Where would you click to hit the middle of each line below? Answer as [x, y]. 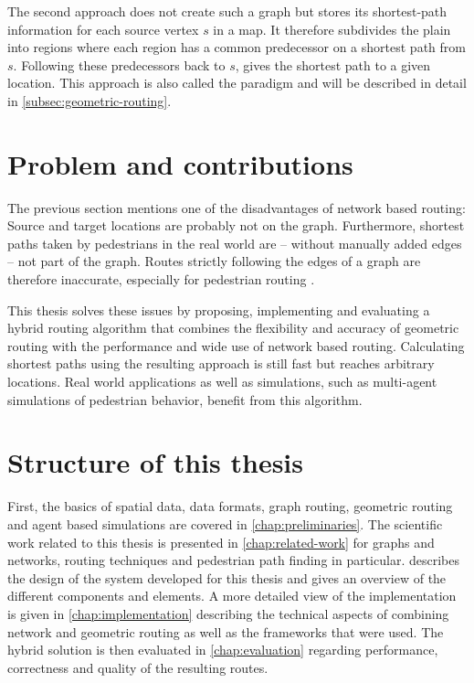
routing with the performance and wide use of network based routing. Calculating [236, 345]
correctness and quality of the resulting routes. [138, 667]
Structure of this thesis [155, 462]
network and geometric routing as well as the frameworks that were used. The [226, 631]
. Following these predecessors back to [119, 64]
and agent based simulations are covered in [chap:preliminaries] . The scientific [225, 523]
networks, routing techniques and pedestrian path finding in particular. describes [233, 560]
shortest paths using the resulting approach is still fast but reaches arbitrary [221, 363]
